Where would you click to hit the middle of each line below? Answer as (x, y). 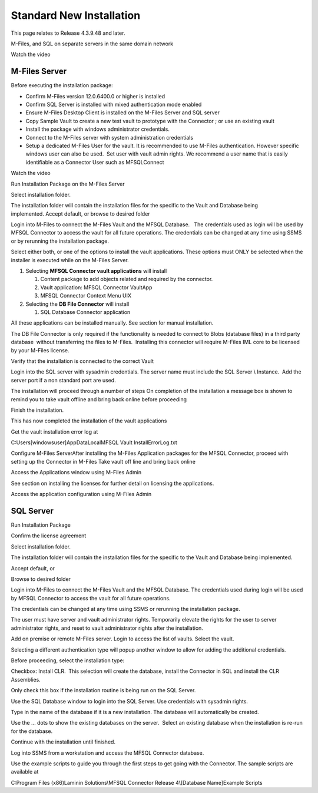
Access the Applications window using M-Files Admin (76, 473)
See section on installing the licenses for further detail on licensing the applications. (112, 483)
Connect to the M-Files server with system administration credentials (110, 137)
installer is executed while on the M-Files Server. (70, 260)
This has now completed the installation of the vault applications (89, 421)
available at (25, 772)
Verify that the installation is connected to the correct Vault (82, 361)
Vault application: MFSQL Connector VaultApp (96, 287)
